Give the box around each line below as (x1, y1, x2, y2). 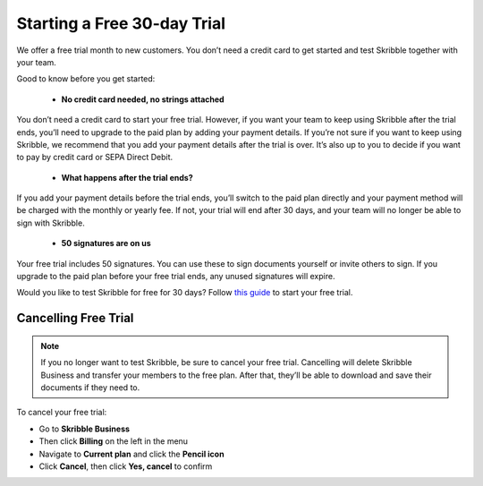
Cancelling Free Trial (16, 311, 134, 326)
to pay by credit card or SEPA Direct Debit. (16, 152, 174, 163)
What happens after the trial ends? (61, 172, 194, 183)
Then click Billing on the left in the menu (38, 436, 188, 447)
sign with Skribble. (16, 217, 85, 228)
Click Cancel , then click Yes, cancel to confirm (38, 461, 213, 472)
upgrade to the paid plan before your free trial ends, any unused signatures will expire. (16, 271, 335, 282)
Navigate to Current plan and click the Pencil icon (38, 448, 225, 459)
